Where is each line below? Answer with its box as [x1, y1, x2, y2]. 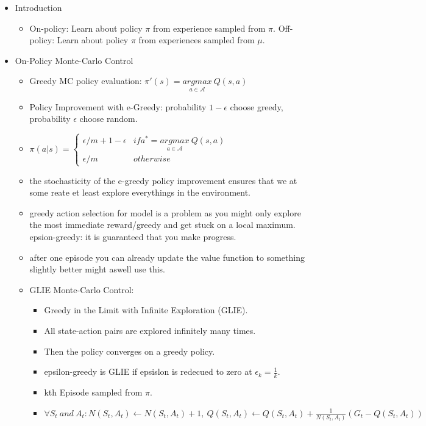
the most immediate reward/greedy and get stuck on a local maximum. [29, 218, 296, 231]
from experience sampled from [152, 21, 266, 34]
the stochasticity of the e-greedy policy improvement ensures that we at [29, 174, 297, 186]
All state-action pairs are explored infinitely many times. [44, 324, 256, 336]
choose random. [79, 112, 138, 125]
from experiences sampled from [138, 34, 255, 46]
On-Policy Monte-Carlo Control [15, 54, 133, 66]
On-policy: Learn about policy [29, 21, 143, 34]
